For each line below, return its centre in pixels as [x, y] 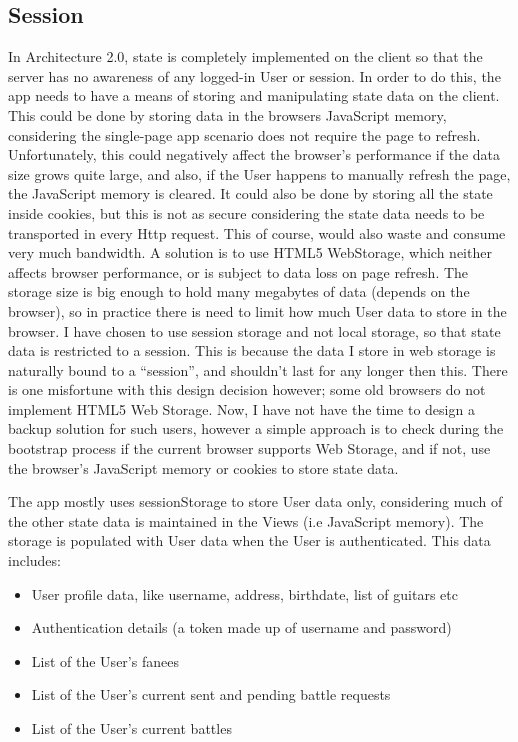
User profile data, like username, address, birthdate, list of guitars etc [244, 593]
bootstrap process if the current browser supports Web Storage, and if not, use [249, 448]
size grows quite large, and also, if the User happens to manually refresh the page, [259, 173]
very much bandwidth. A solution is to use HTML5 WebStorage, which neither [250, 252]
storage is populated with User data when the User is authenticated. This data [249, 540]
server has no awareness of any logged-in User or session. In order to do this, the [254, 75]
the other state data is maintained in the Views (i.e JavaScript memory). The [246, 520]
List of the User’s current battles [131, 728]
